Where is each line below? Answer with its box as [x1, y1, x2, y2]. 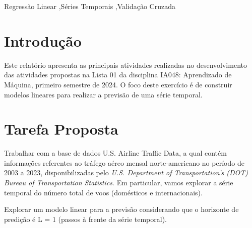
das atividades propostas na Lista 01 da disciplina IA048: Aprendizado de [4, 69, 232, 80]
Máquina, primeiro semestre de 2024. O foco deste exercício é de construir [4, 79, 232, 89]
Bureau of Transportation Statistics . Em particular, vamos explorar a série [4, 177, 233, 187]
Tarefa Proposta [4, 119, 118, 139]
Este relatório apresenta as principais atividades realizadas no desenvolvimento [4, 59, 247, 70]
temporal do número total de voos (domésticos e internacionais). [4, 187, 203, 197]
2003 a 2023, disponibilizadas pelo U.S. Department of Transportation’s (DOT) [4, 167, 248, 178]
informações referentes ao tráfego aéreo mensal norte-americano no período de [4, 157, 244, 168]
